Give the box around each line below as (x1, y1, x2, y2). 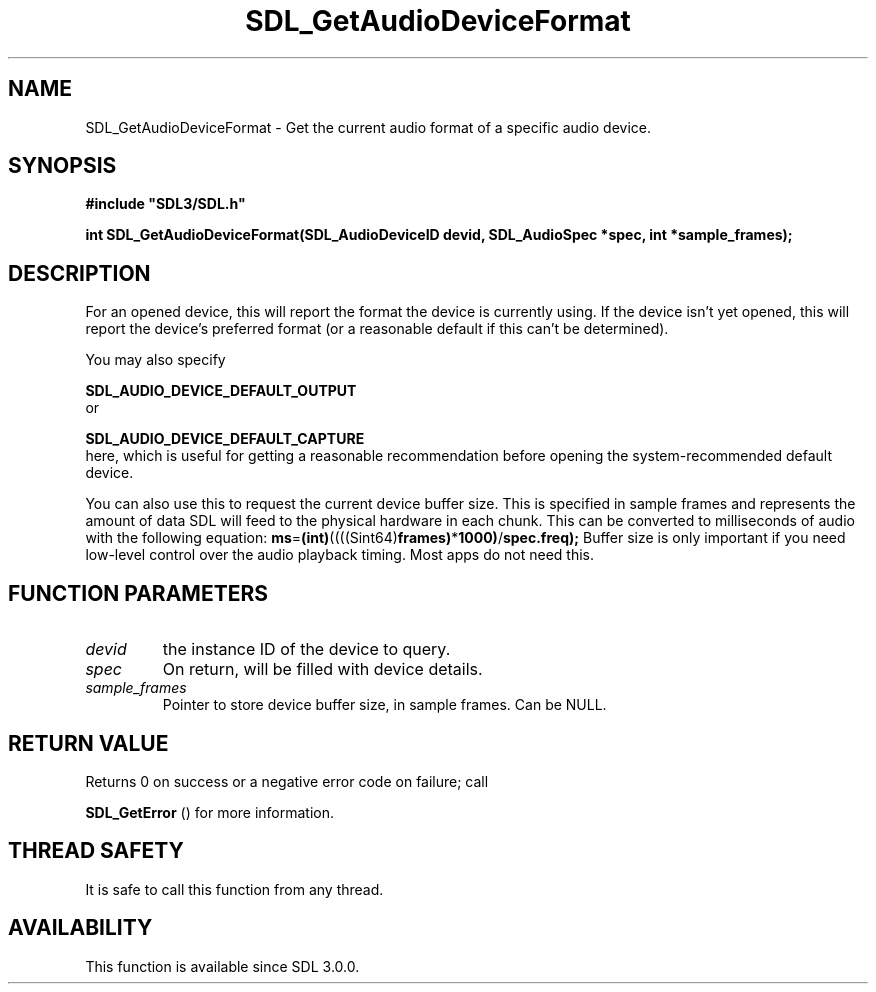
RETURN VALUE (8, 730, 169, 756)
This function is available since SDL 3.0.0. (85, 957, 360, 975)
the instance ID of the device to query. (162, 639, 451, 660)
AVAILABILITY (8, 915, 153, 941)
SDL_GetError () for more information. (85, 803, 335, 821)
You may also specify (85, 351, 226, 369)
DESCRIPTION (8, 260, 151, 286)
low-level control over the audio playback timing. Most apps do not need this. (85, 546, 595, 564)
